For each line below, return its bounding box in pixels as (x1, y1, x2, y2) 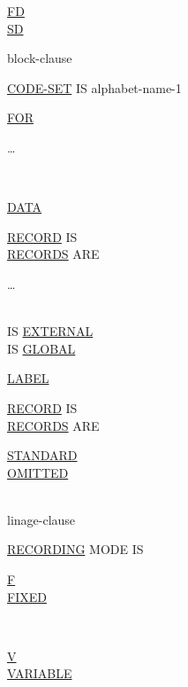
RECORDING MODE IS (7, 540, 144, 558)
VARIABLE (7, 664, 72, 683)
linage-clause (7, 510, 76, 528)
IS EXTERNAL (7, 322, 94, 340)
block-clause (7, 49, 72, 67)
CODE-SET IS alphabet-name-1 (7, 78, 182, 97)
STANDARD (7, 446, 78, 465)
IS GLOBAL (7, 339, 76, 357)
